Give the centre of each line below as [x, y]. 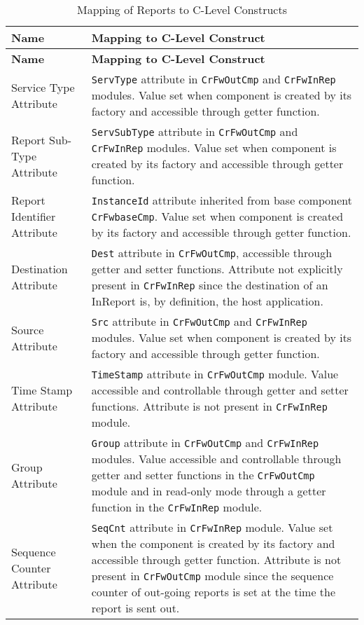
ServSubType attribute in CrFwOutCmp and [195, 131]
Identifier [34, 216]
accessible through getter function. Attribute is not [216, 559]
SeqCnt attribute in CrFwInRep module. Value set [212, 527]
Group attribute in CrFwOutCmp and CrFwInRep [205, 442]
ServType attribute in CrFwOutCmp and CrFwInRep [213, 79]
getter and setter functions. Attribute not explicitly [217, 269]
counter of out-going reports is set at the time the [213, 592]
